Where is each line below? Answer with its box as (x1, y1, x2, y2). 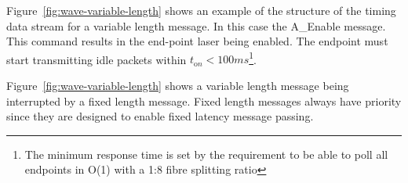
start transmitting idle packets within (6, 51, 187, 67)
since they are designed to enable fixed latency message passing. (6, 108, 314, 124)
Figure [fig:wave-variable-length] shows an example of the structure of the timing (6, 2, 396, 18)
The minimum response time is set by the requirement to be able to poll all (24, 145, 388, 162)
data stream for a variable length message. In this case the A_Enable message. (6, 17, 386, 34)
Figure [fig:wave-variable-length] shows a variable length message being (6, 77, 349, 94)
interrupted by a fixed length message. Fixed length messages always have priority (6, 92, 402, 109)
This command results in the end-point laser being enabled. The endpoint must (6, 33, 388, 49)
